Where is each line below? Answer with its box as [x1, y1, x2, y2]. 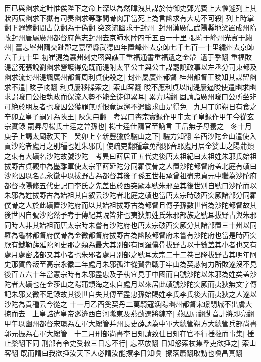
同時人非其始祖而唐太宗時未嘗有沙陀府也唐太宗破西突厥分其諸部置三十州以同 [4, 220, 257, 230]
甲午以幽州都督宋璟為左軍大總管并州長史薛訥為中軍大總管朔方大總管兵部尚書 [4, 318, 257, 328]
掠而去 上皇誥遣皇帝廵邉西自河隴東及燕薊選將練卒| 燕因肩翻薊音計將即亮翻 [4, 308, 254, 319]
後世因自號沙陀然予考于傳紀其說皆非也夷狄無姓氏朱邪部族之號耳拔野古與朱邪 [4, 209, 257, 220]
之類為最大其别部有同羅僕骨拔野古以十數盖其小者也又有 [74, 239, 257, 250]
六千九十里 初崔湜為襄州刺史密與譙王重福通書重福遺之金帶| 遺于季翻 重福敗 [4, 51, 252, 62]
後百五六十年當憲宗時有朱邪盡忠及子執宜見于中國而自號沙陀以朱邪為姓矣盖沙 [4, 269, 257, 279]
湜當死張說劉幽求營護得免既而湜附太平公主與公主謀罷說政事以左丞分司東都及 [4, 61, 257, 72]
